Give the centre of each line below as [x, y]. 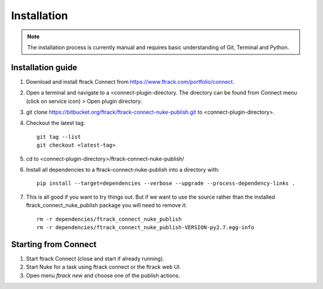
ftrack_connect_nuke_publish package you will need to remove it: [106, 205]
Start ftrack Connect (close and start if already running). [95, 258]
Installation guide [44, 67]
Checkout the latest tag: [56, 123]
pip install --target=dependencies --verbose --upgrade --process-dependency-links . [166, 183]
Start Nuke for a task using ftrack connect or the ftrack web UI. [103, 267]
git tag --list [59, 137]
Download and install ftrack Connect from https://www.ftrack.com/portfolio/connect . [130, 81]
